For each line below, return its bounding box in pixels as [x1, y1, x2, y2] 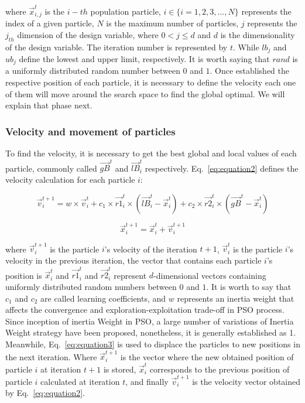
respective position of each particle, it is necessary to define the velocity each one [5, 76, 296, 88]
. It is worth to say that [206, 280, 292, 292]
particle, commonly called [5, 162, 97, 174]
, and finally [125, 375, 169, 387]
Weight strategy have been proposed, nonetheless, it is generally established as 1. [5, 326, 296, 339]
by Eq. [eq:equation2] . [5, 387, 85, 399]
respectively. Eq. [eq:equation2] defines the [145, 162, 299, 174]
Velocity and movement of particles [5, 124, 176, 138]
